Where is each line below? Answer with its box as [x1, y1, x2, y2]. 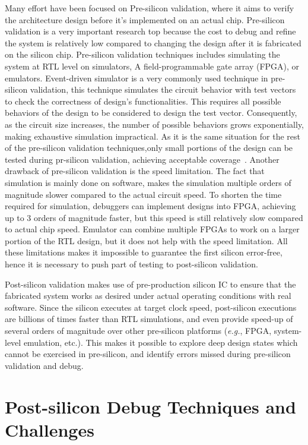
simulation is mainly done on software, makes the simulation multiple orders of [5, 176, 291, 188]
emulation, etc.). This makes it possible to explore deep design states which [23, 336, 298, 348]
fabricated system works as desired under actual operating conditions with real [5, 289, 291, 302]
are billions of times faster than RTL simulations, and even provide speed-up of [5, 313, 293, 325]
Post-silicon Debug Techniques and [5, 394, 296, 418]
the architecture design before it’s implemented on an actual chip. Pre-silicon [5, 13, 285, 26]
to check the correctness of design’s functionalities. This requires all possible [5, 94, 281, 107]
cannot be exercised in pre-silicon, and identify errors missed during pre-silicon [5, 348, 291, 360]
